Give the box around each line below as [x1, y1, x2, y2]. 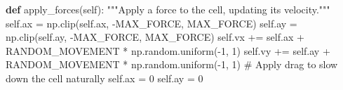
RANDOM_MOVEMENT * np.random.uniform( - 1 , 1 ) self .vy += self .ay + [6, 43, 330, 58]
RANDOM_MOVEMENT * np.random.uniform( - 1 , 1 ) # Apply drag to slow [6, 57, 338, 72]
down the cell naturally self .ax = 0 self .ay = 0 [6, 70, 203, 85]
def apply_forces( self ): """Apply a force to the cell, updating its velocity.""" [6, 2, 330, 16]
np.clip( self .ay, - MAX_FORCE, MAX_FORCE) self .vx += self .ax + [6, 30, 304, 44]
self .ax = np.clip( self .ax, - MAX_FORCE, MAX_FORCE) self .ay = [6, 15, 297, 30]
